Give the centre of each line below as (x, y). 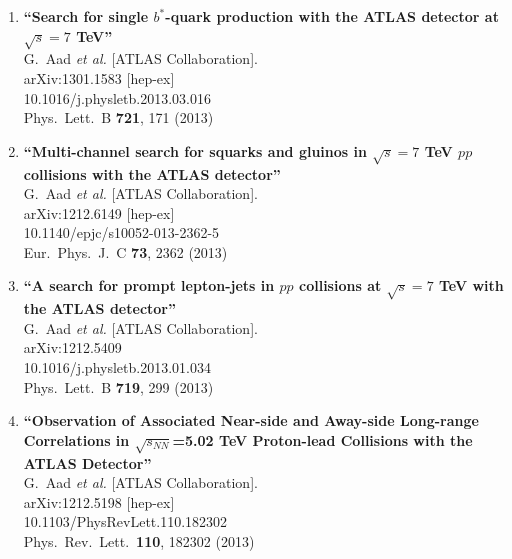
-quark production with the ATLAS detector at (332, 16)
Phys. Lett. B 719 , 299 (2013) (118, 386)
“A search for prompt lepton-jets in (149, 285)
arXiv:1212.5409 (72, 347)
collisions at (340, 285)
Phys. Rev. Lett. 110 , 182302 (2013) (139, 540)
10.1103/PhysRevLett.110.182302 (125, 521)
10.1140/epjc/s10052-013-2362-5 (121, 232)
